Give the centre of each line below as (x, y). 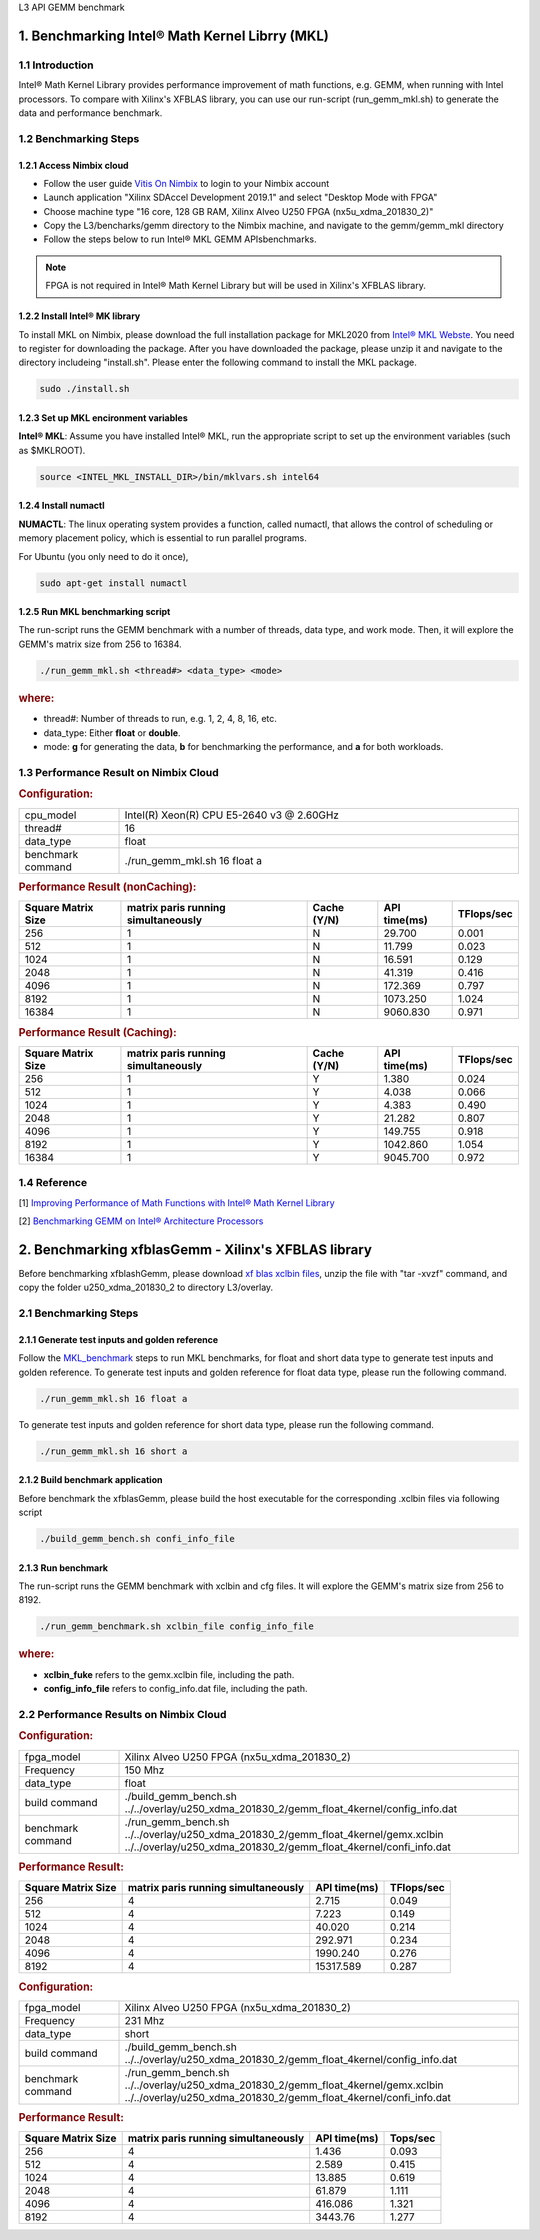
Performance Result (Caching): (97, 1032)
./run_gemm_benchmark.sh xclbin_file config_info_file (176, 1626)
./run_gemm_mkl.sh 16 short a (113, 1451)
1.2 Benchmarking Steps (79, 138)
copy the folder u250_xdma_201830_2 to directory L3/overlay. (146, 1287)
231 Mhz (144, 2020)
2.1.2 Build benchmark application (90, 1480)
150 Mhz (144, 1770)
